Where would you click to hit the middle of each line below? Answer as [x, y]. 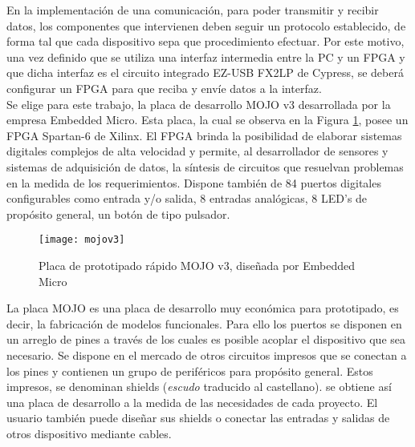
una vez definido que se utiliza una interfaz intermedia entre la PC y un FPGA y [206, 56]
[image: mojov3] [82, 240]
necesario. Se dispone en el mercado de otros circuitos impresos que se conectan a [207, 354]
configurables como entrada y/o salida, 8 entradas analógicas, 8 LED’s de [187, 198]
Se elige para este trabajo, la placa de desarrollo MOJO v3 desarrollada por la [199, 104]
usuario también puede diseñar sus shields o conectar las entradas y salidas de [198, 418]
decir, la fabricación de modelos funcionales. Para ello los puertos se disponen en [204, 323]
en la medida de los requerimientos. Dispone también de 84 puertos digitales [194, 182]
